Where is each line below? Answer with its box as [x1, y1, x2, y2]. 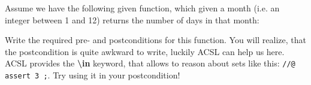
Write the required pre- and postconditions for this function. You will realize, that [5, 34, 306, 46]
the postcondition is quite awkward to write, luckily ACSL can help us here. [5, 45, 285, 57]
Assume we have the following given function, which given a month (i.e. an [5, 2, 280, 14]
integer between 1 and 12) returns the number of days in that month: [5, 13, 259, 26]
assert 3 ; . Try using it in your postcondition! [5, 69, 180, 81]
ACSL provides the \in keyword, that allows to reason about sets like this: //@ [5, 57, 295, 69]
